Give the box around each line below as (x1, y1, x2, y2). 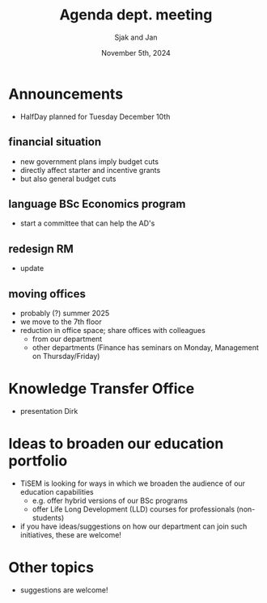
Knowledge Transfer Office (8, 380, 195, 398)
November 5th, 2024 (100, 48, 172, 57)
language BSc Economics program (8, 196, 186, 211)
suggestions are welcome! (19, 584, 108, 595)
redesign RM (8, 242, 74, 255)
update (19, 264, 44, 273)
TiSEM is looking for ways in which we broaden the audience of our (19, 479, 245, 488)
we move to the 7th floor (19, 317, 103, 327)
